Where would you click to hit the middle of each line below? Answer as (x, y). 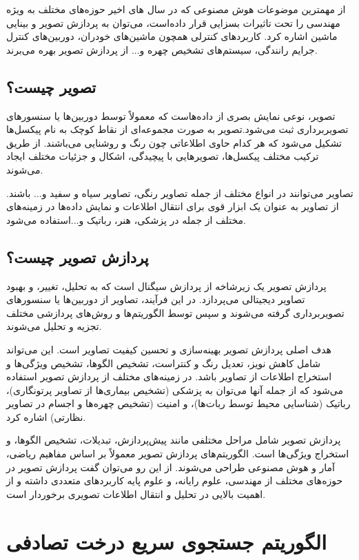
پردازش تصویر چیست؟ (78, 257)
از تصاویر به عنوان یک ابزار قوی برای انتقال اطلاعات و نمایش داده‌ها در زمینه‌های (173, 206)
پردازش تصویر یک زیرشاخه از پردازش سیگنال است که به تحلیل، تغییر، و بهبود (166, 286)
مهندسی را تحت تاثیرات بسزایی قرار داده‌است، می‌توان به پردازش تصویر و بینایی (173, 22)
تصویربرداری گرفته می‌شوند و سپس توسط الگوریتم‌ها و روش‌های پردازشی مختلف (175, 312)
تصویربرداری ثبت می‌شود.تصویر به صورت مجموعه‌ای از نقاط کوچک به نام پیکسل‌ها (177, 129)
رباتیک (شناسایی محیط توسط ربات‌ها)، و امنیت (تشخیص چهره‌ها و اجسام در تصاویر (178, 403)
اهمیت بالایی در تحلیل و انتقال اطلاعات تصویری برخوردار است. (136, 494)
